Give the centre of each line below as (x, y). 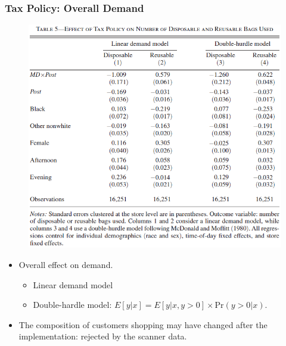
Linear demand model (73, 284)
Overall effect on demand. (66, 264)
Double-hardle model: (72, 305)
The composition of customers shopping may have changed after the (143, 324)
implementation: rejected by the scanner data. (103, 336)
